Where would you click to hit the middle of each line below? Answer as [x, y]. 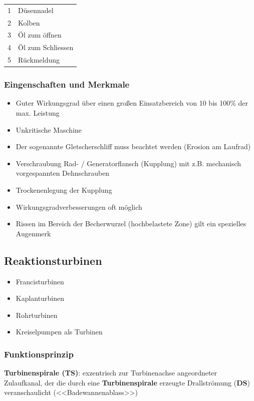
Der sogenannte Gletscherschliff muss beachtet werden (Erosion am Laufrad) [133, 146]
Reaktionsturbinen [53, 260]
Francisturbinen [40, 281]
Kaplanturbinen [40, 298]
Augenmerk [33, 233]
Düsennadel [36, 10]
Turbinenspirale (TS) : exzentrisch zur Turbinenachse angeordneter [111, 373]
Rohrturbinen [37, 315]
